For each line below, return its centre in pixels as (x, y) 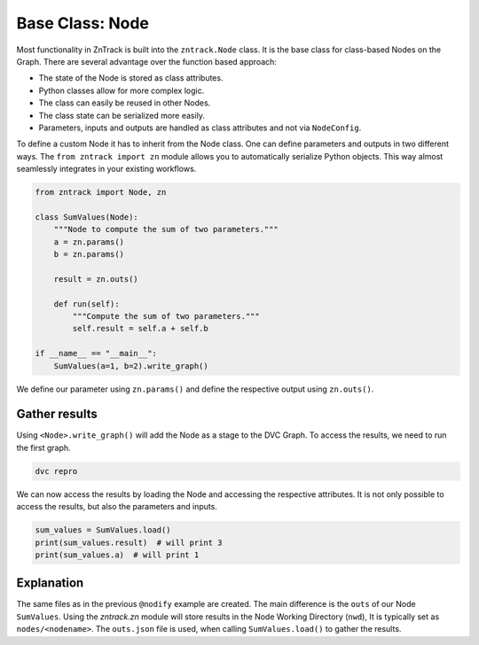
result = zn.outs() (96, 279)
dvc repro (56, 471)
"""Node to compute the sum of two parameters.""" (166, 229)
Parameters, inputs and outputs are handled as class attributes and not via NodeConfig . (200, 128)
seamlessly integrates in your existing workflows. (106, 169)
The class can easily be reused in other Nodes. (125, 103)
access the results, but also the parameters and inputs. (117, 507)
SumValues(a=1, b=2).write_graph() (131, 366)
